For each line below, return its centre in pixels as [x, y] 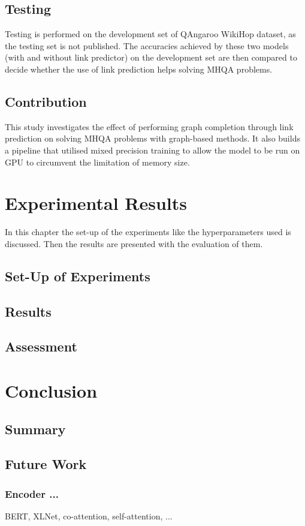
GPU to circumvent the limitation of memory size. [97, 162]
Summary [35, 429]
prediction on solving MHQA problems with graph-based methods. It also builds [152, 138]
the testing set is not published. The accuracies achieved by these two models [147, 45]
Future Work [46, 464]
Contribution [46, 101]
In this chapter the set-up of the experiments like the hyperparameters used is [148, 232]
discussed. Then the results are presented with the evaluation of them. [134, 243]
